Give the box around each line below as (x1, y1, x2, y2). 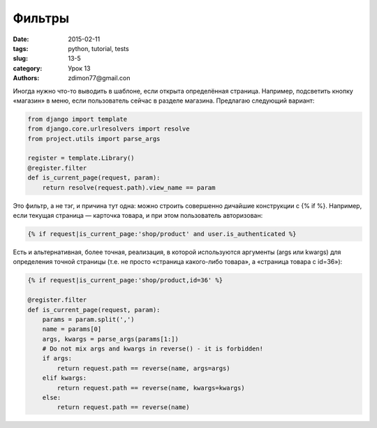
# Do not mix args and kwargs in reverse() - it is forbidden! (42, 345, 264, 353)
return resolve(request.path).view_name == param (42, 184, 216, 191)
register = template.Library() (27, 154, 135, 162)
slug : (13, 54, 28, 63)
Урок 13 (68, 64, 91, 73)
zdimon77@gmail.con (68, 74, 131, 82)
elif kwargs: (42, 374, 87, 382)
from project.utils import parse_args (27, 135, 161, 142)
